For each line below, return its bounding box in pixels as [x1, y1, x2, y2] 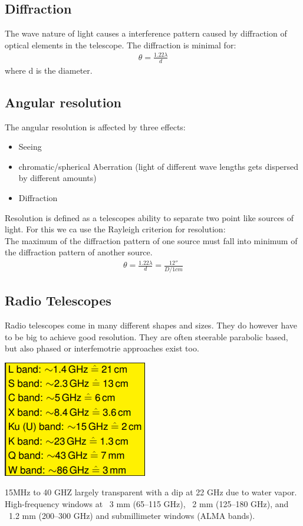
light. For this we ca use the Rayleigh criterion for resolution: [5, 223, 226, 235]
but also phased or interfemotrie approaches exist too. [5, 342, 199, 354]
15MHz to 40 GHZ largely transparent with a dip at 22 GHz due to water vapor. [5, 486, 297, 498]
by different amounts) [18, 172, 97, 184]
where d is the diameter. [5, 64, 93, 76]
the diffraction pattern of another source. [5, 246, 153, 258]
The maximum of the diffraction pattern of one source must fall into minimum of [5, 234, 298, 246]
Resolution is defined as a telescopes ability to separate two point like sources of [5, 211, 294, 223]
